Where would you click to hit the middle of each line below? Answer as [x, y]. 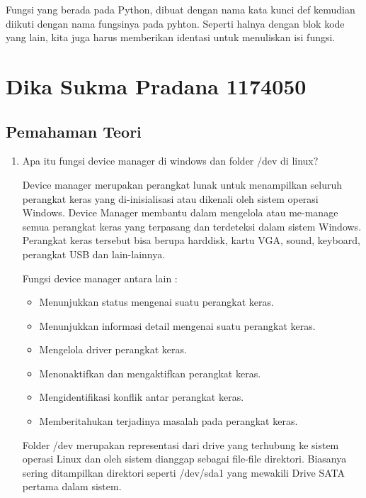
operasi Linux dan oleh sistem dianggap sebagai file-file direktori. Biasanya [184, 459]
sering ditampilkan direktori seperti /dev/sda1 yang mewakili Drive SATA [184, 472]
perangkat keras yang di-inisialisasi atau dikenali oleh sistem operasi [170, 198]
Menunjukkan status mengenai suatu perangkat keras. [156, 302]
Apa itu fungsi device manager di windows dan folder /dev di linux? [170, 161]
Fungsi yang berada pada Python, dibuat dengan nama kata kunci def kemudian [181, 9]
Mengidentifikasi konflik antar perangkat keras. [142, 397]
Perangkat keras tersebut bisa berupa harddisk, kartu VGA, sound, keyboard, [191, 240]
